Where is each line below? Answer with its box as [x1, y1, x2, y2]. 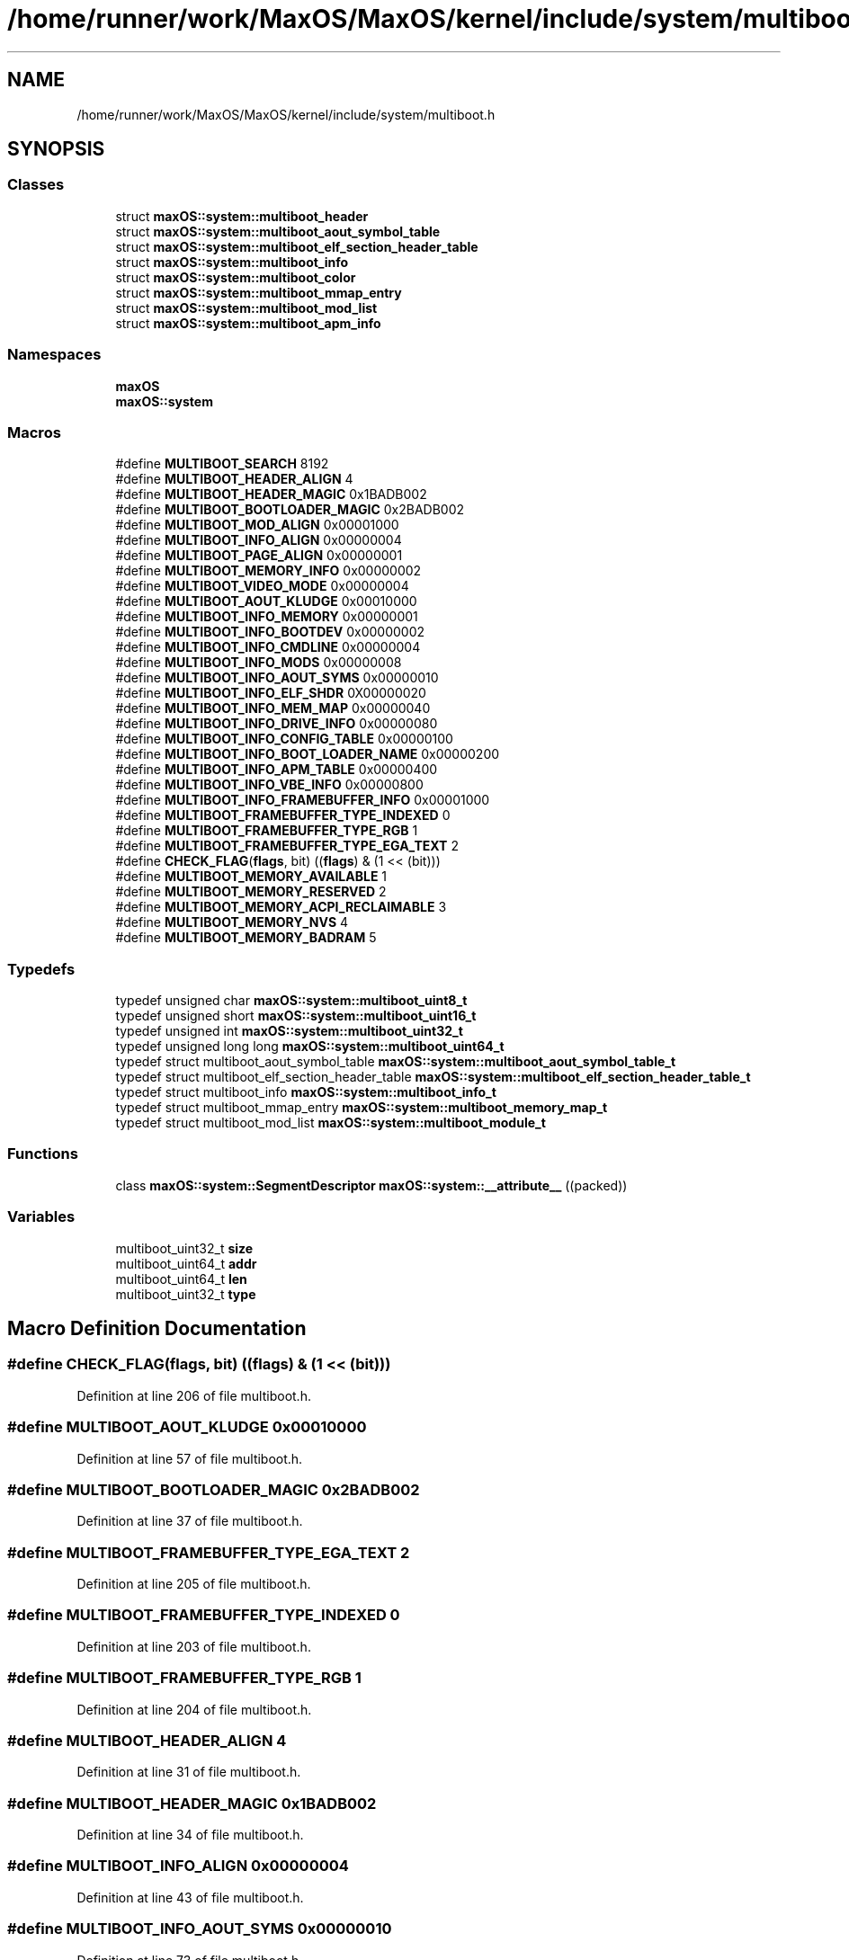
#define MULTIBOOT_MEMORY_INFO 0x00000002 [115, 563, 422, 579]
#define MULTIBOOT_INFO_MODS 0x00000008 [115, 655, 402, 671]
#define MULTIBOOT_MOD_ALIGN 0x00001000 [115, 517, 399, 533]
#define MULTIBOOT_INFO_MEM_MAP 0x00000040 [115, 700, 431, 717]
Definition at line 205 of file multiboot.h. [76, 1576, 311, 1592]
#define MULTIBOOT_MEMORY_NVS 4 [115, 914, 349, 931]
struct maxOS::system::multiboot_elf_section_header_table [115, 238, 478, 254]
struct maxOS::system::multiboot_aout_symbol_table [115, 223, 441, 239]
